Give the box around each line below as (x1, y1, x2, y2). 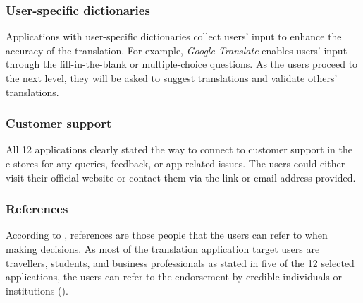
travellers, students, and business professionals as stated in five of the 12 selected (6, 255, 355, 270)
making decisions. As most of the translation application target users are (6, 242, 320, 256)
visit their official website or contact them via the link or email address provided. (6, 170, 356, 184)
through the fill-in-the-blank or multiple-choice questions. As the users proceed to (6, 57, 358, 71)
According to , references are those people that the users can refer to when (6, 227, 328, 242)
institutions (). (6, 283, 68, 297)
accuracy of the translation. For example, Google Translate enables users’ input (6, 42, 347, 57)
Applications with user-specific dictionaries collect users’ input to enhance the (6, 29, 342, 44)
